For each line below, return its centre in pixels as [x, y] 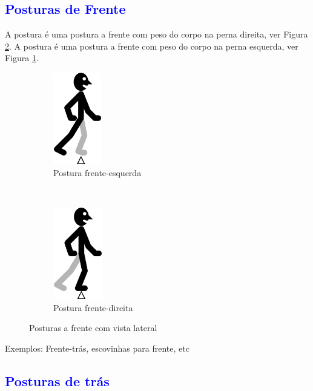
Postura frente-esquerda [97, 172]
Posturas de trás [57, 380]
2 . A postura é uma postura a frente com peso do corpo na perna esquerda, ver [152, 46]
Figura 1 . [22, 58]
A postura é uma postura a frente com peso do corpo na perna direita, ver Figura [156, 34]
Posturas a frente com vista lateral [93, 328]
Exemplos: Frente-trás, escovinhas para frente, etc [97, 348]
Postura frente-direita [93, 307]
